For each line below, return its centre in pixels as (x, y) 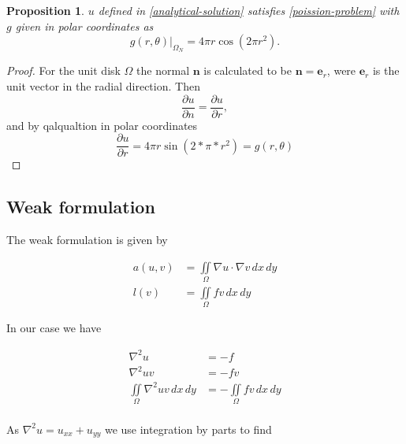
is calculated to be (248, 70)
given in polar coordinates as (84, 26)
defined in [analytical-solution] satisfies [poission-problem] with (249, 10)
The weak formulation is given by (87, 240)
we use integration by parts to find (188, 429)
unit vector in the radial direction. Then (103, 85)
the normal (163, 70)
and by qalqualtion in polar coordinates (102, 125)
